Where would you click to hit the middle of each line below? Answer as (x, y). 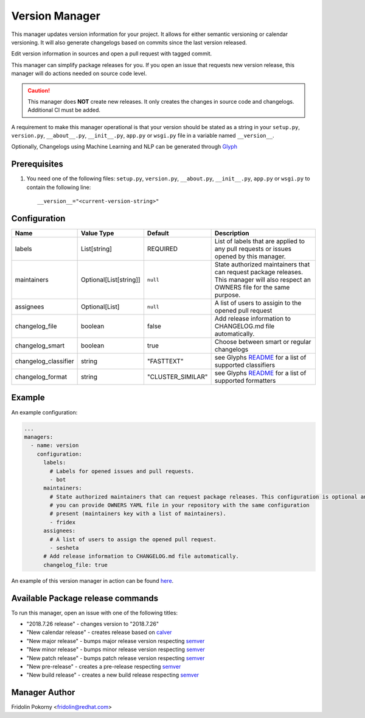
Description (232, 233)
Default (158, 233)
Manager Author (43, 693)
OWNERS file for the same (252, 288)
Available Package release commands (85, 598)
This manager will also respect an (263, 280)
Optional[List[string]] (110, 280)
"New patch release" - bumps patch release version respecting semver (116, 658)
